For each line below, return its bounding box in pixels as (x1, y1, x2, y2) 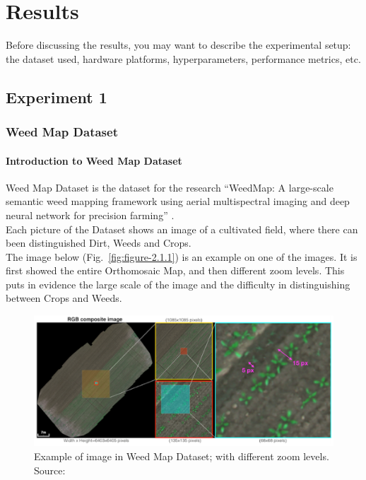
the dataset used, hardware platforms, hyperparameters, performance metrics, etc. (6, 51, 361, 66)
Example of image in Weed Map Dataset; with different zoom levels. (34, 448, 329, 463)
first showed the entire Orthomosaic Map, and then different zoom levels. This (6, 263, 345, 278)
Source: (34, 462, 66, 477)
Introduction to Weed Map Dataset (6, 153, 182, 168)
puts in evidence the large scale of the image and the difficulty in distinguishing (6, 276, 350, 291)
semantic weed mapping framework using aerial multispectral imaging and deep (6, 194, 350, 209)
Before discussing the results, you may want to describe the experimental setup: (6, 37, 351, 52)
